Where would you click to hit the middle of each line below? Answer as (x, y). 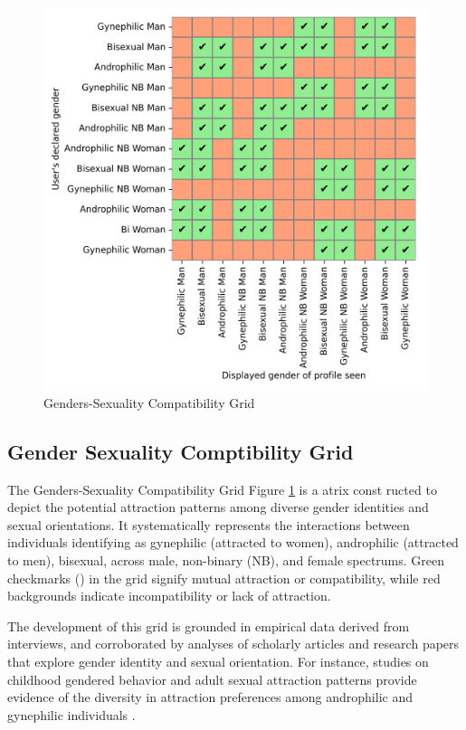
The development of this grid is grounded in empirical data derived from (209, 626)
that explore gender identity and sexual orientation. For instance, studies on (218, 661)
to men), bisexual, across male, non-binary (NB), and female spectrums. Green (226, 559)
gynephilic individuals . (71, 714)
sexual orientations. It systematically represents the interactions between (209, 524)
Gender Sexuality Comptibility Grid (181, 451)
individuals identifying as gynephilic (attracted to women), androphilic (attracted (233, 542)
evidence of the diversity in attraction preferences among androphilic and (210, 697)
